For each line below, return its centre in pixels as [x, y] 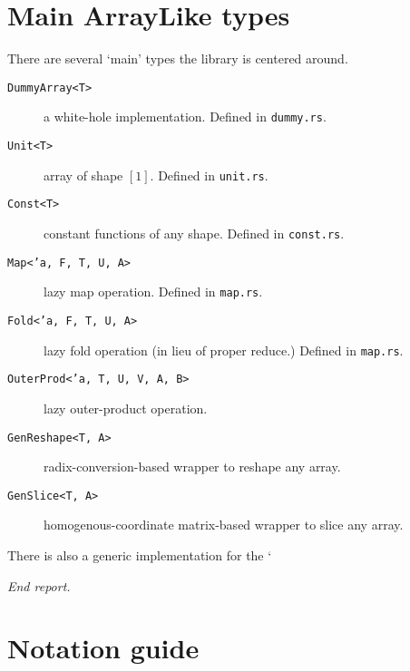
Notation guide [103, 648]
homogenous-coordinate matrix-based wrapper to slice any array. [224, 525]
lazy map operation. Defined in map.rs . [153, 292]
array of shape [83, 175]
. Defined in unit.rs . [209, 175]
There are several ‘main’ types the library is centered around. [178, 58]
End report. [39, 585]
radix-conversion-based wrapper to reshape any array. [192, 467]
